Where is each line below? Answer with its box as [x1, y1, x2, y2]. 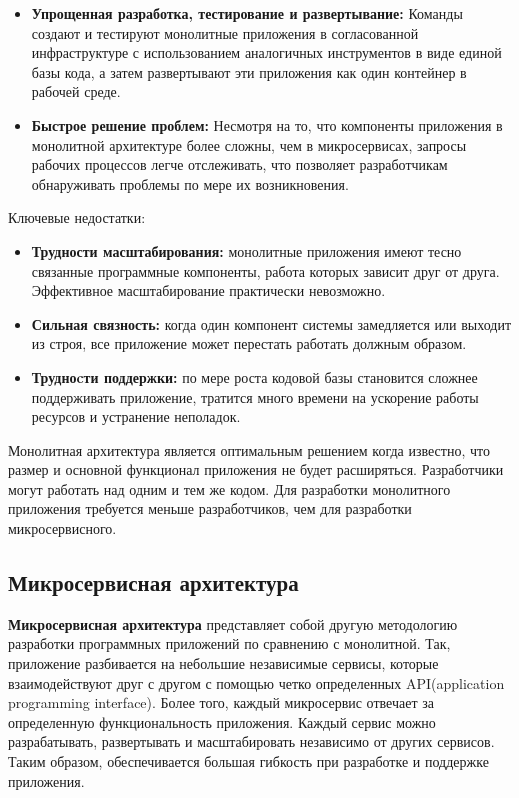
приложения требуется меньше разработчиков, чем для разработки [8, 498, 412, 519]
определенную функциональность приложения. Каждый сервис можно [8, 711, 436, 732]
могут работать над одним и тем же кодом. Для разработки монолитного [8, 478, 451, 499]
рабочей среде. [31, 81, 121, 102]
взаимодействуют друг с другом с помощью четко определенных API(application [8, 672, 505, 693]
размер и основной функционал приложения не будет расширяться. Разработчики [8, 459, 504, 480]
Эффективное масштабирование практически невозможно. [31, 280, 386, 301]
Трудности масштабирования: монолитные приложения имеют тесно [31, 240, 462, 261]
